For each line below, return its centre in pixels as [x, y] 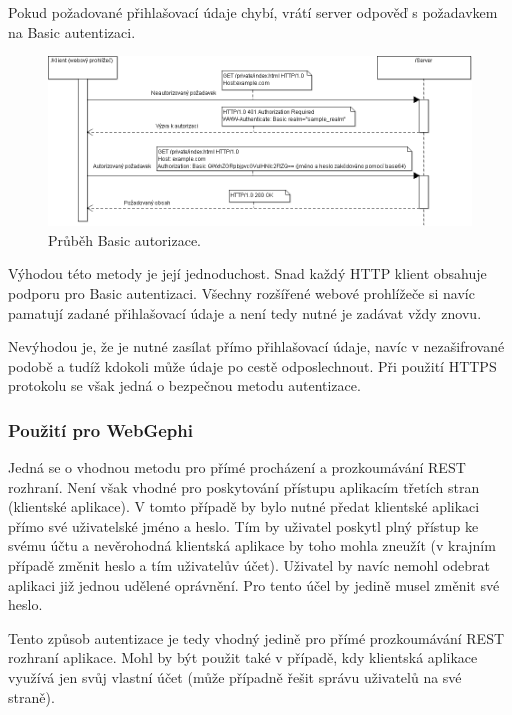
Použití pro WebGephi [100, 429]
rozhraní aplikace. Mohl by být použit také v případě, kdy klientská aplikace [243, 657]
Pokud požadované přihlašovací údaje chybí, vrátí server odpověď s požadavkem [253, 12]
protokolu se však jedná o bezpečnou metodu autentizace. [184, 385]
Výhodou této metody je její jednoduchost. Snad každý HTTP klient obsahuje [247, 273]
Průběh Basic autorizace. [124, 239]
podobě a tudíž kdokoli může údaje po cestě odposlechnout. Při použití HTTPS [252, 365]
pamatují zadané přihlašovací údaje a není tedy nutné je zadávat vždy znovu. [245, 312]
